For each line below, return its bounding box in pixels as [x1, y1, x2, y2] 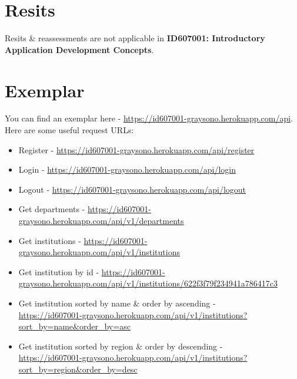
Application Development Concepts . [5, 43, 154, 55]
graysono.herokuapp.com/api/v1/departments [18, 215, 184, 226]
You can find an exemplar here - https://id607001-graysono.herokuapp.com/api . [5, 112, 293, 124]
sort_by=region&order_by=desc [18, 362, 138, 375]
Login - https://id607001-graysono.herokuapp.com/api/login [18, 163, 236, 176]
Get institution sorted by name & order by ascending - [18, 296, 216, 309]
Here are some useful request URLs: [5, 124, 134, 136]
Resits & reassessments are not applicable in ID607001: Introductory [5, 32, 265, 44]
